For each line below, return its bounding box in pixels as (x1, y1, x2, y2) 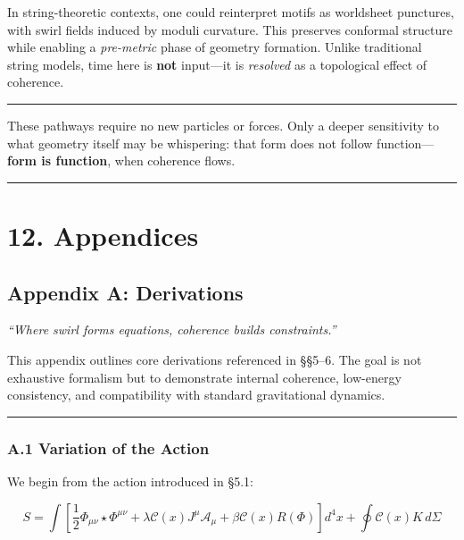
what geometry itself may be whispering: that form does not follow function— (7, 133, 435, 152)
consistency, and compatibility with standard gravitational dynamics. (7, 385, 385, 404)
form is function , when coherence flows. (7, 151, 236, 170)
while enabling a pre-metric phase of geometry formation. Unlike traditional (7, 38, 422, 56)
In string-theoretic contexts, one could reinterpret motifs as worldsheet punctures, (7, 3, 454, 21)
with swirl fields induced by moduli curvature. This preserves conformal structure (7, 20, 452, 38)
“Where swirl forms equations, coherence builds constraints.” (7, 320, 336, 339)
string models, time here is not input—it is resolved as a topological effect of (7, 55, 427, 73)
